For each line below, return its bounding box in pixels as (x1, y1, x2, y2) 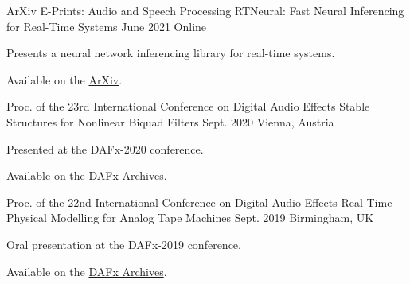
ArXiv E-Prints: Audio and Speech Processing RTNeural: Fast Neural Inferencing (6, 2, 404, 18)
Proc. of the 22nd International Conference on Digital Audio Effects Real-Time (6, 193, 392, 210)
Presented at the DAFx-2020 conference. (6, 140, 204, 157)
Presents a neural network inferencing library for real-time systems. (6, 45, 335, 61)
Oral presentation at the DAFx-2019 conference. (6, 235, 241, 252)
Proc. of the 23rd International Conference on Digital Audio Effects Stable (6, 98, 370, 115)
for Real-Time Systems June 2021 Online (6, 18, 207, 34)
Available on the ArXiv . (6, 71, 123, 88)
